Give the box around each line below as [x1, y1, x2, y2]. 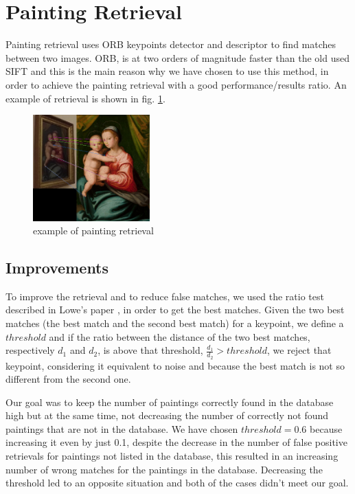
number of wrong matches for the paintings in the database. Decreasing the [5, 462, 323, 476]
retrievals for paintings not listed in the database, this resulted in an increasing [5, 449, 339, 463]
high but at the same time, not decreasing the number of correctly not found [5, 408, 329, 423]
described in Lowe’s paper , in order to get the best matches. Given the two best [5, 302, 345, 317]
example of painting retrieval [33, 223, 154, 238]
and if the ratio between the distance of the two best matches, [49, 329, 310, 344]
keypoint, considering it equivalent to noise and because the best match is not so [5, 358, 345, 372]
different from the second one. [5, 372, 131, 386]
